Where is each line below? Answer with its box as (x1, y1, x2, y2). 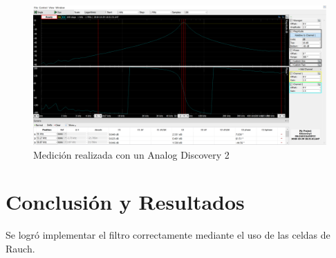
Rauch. (6, 241, 35, 255)
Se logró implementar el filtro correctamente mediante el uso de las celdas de (6, 228, 330, 242)
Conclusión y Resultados (6, 188, 245, 216)
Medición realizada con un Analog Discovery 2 (33, 147, 230, 161)
